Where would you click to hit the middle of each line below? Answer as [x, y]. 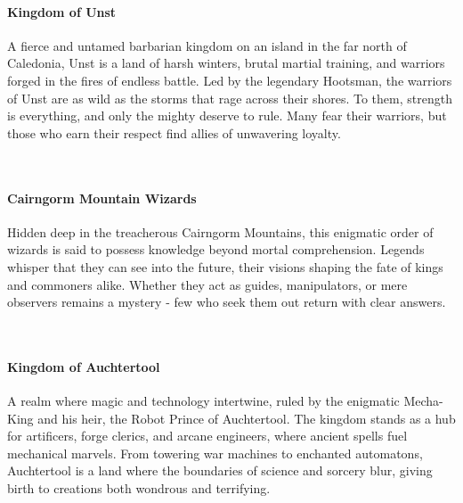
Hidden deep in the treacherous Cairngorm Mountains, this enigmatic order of [220, 231]
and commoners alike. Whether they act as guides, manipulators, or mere [207, 284]
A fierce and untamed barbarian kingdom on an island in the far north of [207, 45]
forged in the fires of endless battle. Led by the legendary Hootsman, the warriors [230, 80]
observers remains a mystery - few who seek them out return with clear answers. [227, 302]
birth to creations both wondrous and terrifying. [139, 488]
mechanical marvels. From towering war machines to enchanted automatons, [215, 453]
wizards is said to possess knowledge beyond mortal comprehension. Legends [216, 249]
